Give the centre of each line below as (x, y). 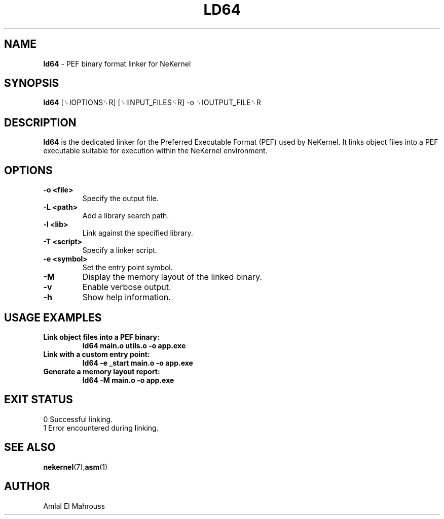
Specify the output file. (120, 199)
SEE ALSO (30, 447)
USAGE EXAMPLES (53, 317)
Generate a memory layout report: (102, 371)
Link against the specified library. (138, 233)
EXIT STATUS (39, 400)
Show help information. (126, 297)
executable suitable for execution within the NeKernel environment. (155, 151)
